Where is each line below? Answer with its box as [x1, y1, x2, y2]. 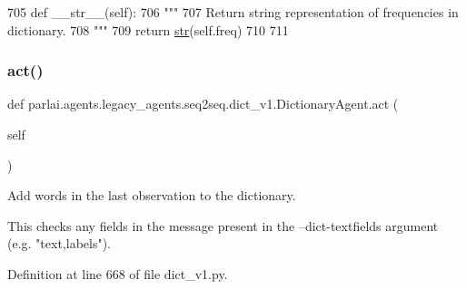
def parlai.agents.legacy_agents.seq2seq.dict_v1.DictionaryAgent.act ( [7, 94, 399, 113]
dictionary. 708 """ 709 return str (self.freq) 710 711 [7, 20, 289, 39]
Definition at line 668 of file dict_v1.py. [7, 264, 228, 283]
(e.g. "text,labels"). [7, 234, 112, 253]
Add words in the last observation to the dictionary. [7, 186, 296, 205]
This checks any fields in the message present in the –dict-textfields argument [7, 216, 439, 235]
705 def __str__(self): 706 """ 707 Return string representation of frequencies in [7, 3, 459, 21]
